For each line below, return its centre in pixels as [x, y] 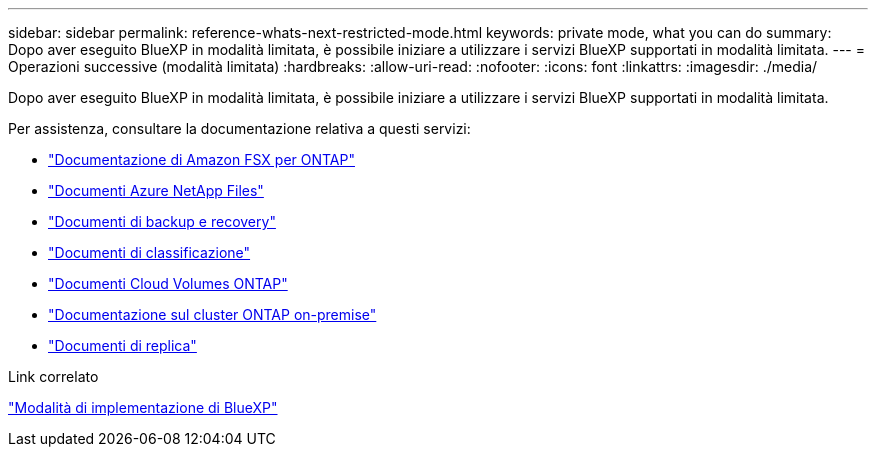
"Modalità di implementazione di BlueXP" [143, 407]
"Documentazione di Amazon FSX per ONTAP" [201, 159]
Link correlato [53, 376]
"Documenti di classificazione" [149, 252]
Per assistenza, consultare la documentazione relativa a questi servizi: [239, 128]
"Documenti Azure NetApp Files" [156, 190]
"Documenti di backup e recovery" [162, 221]
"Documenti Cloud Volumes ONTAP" [168, 283]
